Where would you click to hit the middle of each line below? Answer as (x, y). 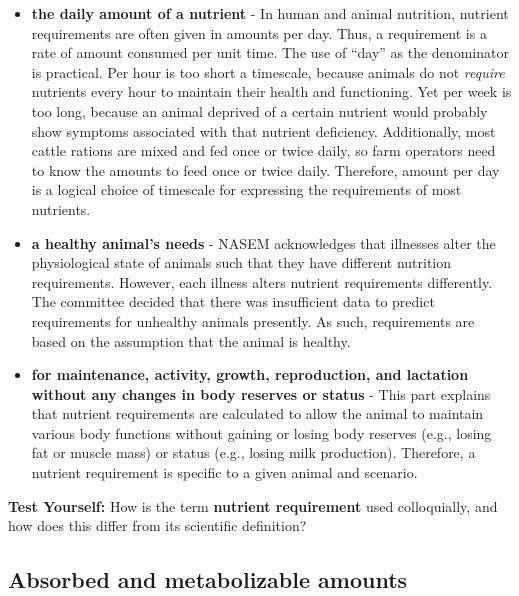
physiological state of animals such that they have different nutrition (241, 262)
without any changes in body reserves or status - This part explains (261, 393)
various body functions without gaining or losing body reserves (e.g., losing (261, 432)
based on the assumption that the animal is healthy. (191, 340)
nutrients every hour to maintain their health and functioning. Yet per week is (271, 91)
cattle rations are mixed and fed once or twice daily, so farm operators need (263, 150)
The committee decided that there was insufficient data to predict (233, 301)
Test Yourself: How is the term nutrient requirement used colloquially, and (253, 505)
